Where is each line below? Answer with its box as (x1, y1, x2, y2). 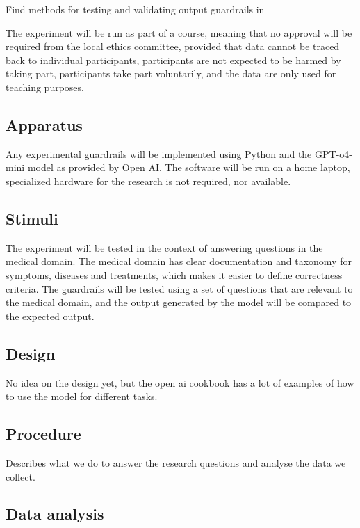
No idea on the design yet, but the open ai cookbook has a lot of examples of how (6, 375, 354, 390)
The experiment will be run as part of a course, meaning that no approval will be (6, 25, 352, 40)
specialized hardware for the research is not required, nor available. (6, 173, 291, 188)
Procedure (6, 423, 81, 445)
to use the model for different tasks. (6, 389, 158, 403)
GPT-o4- (315, 146, 352, 161)
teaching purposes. (6, 79, 84, 94)
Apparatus (6, 113, 83, 135)
